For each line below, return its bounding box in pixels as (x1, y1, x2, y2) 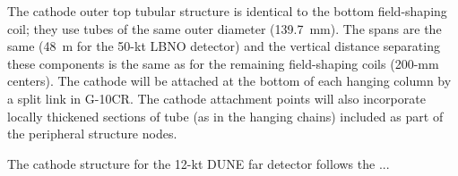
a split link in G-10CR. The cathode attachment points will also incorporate (7, 88, 426, 107)
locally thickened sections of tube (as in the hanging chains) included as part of (7, 106, 444, 125)
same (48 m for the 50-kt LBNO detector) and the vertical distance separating (7, 37, 440, 55)
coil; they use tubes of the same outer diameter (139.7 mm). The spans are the (7, 19, 442, 38)
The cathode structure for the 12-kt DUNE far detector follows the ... (7, 154, 390, 172)
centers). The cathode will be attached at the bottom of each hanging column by (7, 71, 452, 90)
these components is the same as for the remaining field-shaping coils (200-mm (7, 54, 439, 72)
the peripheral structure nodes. (7, 124, 177, 143)
